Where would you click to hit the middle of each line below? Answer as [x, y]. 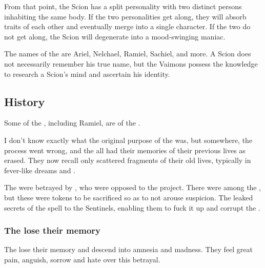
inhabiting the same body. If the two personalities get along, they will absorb [125, 16]
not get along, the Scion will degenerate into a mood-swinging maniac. [115, 36]
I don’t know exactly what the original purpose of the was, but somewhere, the [128, 140]
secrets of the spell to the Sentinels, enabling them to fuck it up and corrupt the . [132, 207]
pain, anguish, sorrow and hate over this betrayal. [82, 259]
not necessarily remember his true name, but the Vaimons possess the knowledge [131, 63]
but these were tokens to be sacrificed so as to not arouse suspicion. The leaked [129, 197]
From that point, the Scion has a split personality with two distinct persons [123, 6]
